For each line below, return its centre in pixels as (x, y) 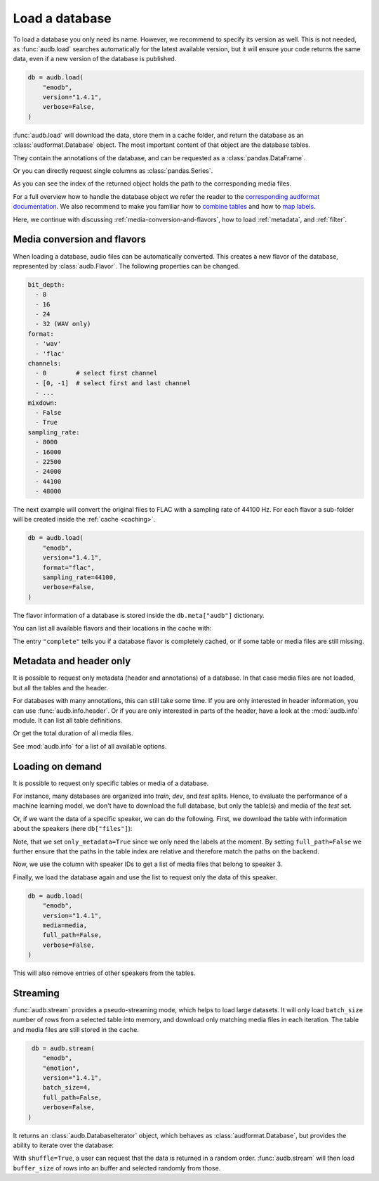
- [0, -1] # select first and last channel (113, 383)
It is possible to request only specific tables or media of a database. (111, 783)
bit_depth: (46, 284)
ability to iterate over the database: (63, 1145)
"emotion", (61, 1068)
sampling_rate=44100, (80, 577)
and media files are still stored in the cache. (76, 1029)
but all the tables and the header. (61, 688)
